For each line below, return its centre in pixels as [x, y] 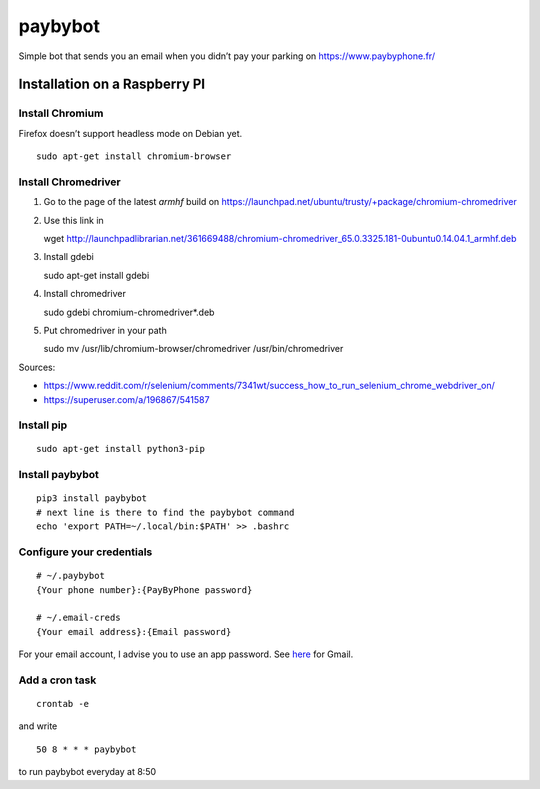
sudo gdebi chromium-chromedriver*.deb [129, 312]
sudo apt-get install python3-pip [120, 449]
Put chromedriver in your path [105, 330]
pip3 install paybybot [92, 498]
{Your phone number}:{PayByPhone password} [144, 589]
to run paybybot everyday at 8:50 [87, 772]
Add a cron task [57, 680]
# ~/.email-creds [78, 618]
